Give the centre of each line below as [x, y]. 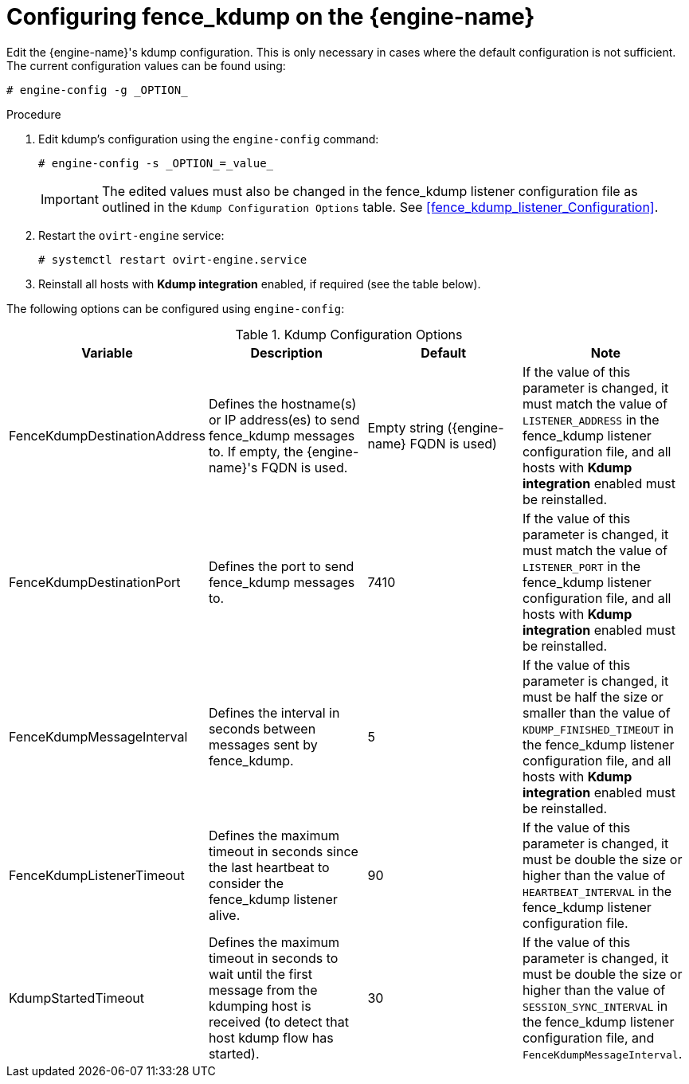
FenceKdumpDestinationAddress [107, 435]
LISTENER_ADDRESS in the [591, 419]
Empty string [405, 427]
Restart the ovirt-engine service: [131, 235]
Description [286, 352]
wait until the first [260, 974]
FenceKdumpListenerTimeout [97, 875]
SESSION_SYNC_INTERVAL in [595, 1006]
